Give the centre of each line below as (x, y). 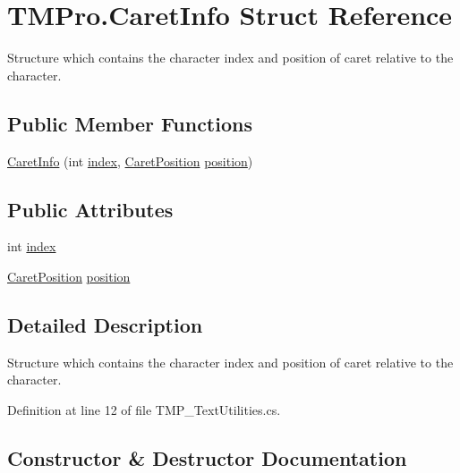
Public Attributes (90, 209)
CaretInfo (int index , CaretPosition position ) (130, 160)
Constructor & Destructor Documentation (207, 457)
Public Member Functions (130, 123)
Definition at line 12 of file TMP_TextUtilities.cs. (144, 409)
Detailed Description (105, 324)
